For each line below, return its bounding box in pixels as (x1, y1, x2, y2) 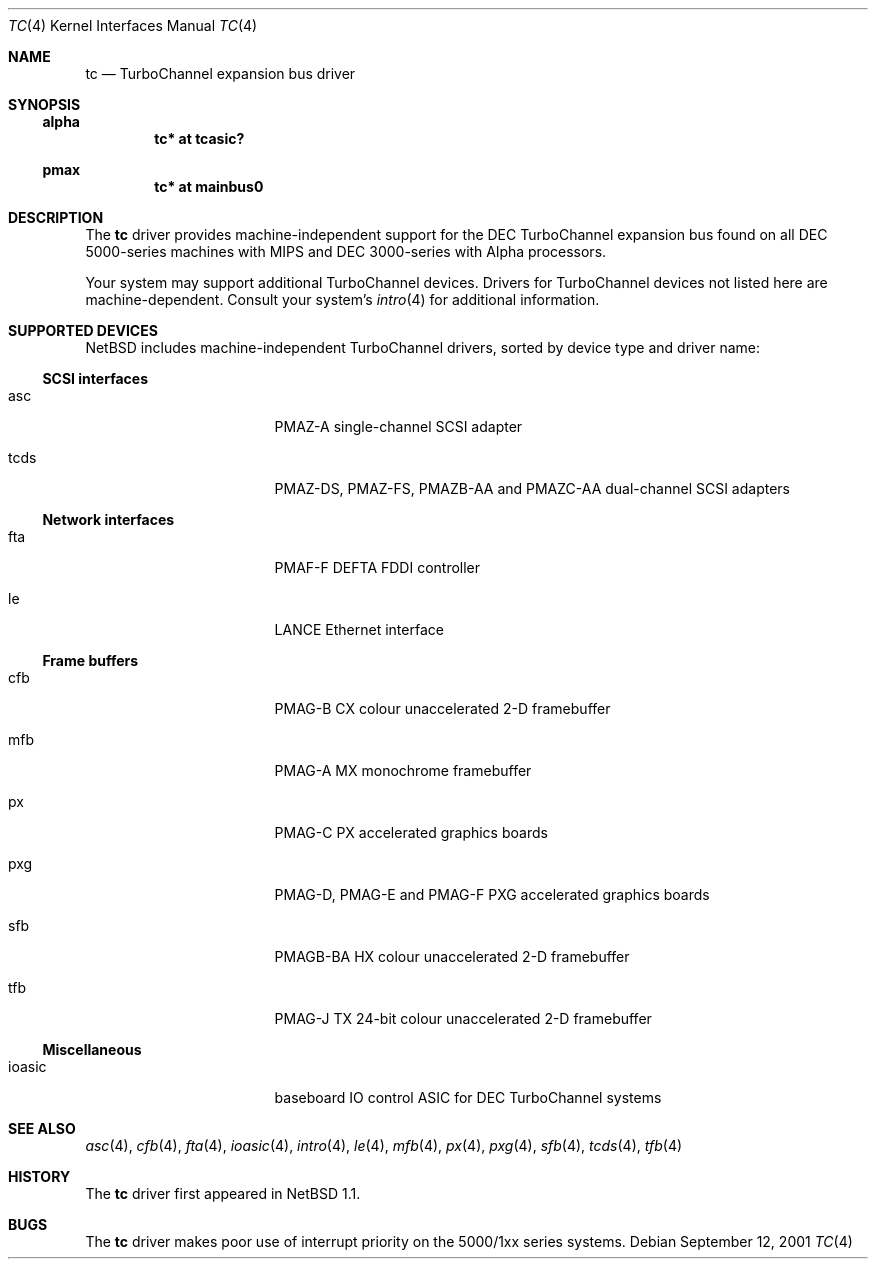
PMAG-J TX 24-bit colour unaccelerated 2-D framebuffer (274, 1010, 652, 1027)
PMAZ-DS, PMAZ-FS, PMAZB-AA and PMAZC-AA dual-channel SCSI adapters (274, 480, 790, 497)
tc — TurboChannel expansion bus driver (85, 65, 356, 82)
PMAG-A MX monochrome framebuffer (274, 762, 532, 779)
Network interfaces (42, 511, 175, 528)
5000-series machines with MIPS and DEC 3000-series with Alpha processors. (85, 243, 607, 260)
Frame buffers (42, 652, 139, 669)
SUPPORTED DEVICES (8, 322, 158, 339)
